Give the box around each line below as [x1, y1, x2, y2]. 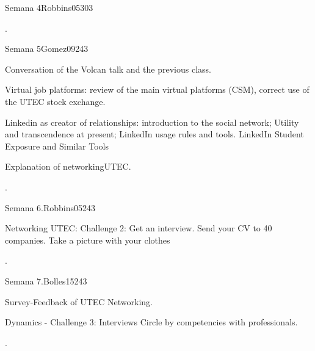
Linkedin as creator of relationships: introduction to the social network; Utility [5, 115, 299, 128]
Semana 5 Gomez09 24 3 [5, 42, 89, 55]
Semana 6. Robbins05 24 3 [5, 201, 96, 214]
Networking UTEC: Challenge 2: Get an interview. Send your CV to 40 [5, 222, 272, 234]
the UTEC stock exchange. [5, 95, 106, 107]
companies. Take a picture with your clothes [5, 233, 170, 246]
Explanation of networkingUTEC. [5, 160, 131, 173]
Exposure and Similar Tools [5, 139, 109, 152]
